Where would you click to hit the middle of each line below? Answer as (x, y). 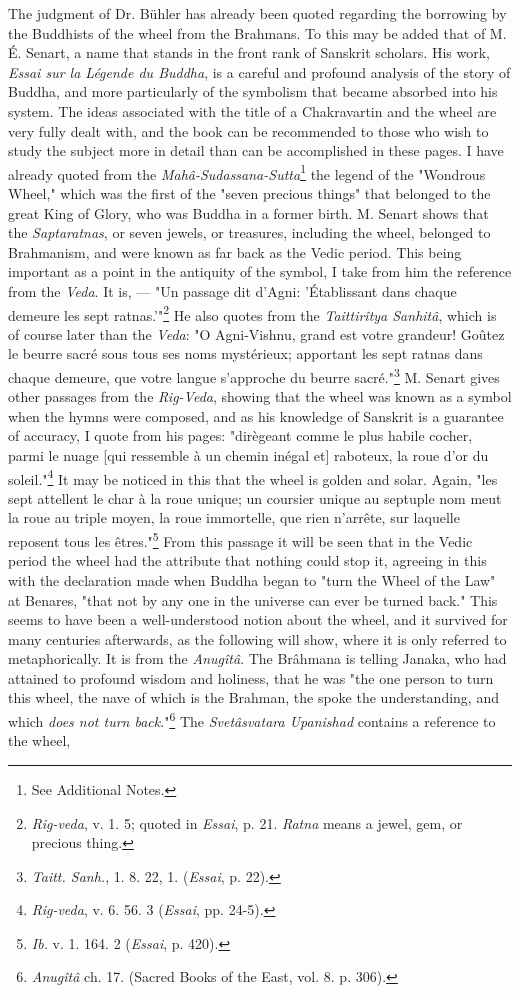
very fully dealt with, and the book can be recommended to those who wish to (248, 130)
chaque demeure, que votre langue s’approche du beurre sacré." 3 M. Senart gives (254, 375)
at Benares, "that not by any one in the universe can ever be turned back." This (253, 599)
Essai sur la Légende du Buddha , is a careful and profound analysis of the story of (259, 71)
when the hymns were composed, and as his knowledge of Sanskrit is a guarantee (256, 415)
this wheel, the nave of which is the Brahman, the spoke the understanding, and (253, 697)
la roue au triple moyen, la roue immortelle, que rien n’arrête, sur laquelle (234, 517)
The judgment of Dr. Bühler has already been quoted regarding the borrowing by (257, 13)
